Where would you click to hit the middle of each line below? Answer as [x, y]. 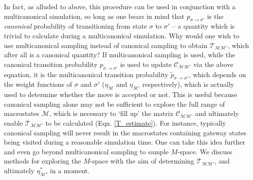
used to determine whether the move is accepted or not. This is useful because [121, 94]
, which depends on [217, 74]
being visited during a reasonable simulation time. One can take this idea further [125, 142]
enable [13, 123]
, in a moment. [68, 170]
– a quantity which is [203, 26]
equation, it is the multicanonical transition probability [86, 74]
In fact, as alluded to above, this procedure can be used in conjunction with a [120, 6]
